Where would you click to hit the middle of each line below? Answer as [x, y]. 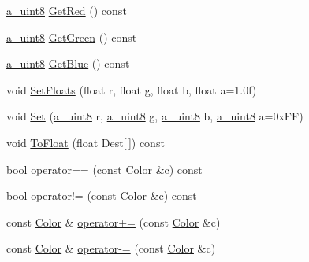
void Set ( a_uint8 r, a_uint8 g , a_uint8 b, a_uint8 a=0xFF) [155, 116]
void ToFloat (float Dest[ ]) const [86, 142]
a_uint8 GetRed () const [67, 10]
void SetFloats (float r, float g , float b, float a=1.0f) [132, 89]
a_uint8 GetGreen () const [72, 37]
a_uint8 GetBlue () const [68, 63]
